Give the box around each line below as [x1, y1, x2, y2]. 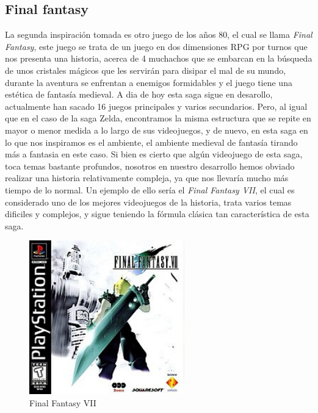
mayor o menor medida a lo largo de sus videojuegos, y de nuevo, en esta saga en [5, 123, 308, 136]
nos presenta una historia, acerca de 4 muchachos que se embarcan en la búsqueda [5, 52, 313, 65]
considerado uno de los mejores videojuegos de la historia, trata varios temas [5, 195, 292, 208]
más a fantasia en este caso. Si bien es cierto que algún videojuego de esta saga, [5, 148, 303, 160]
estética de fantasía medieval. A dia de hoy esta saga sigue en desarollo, [5, 88, 273, 101]
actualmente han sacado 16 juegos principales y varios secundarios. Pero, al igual [5, 99, 308, 112]
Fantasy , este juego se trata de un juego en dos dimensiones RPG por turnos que [5, 40, 308, 52]
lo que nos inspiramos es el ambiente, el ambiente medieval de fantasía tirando [5, 135, 298, 148]
